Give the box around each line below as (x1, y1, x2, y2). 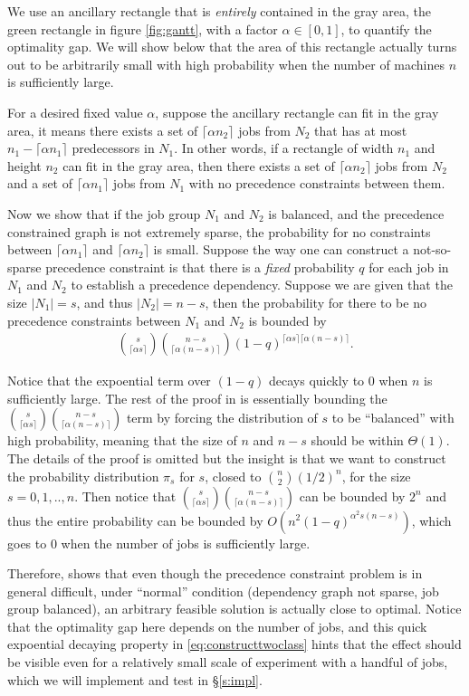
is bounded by (248, 310, 327, 329)
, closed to (205, 466, 262, 485)
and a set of (7, 174, 73, 193)
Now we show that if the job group (7, 204, 201, 223)
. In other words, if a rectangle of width (174, 138, 394, 157)
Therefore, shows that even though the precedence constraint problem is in (7, 564, 423, 583)
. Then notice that (74, 486, 177, 505)
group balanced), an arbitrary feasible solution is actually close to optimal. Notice (7, 599, 462, 618)
